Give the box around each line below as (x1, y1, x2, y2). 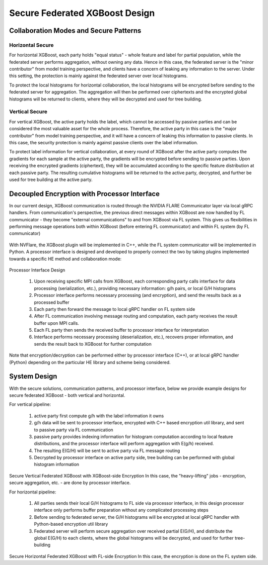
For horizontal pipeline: (9, 489, 57, 495)
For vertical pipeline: (9, 401, 51, 407)
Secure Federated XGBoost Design (9, 7, 155, 18)
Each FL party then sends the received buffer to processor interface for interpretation (34, 327, 209, 333)
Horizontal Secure (9, 41, 54, 48)
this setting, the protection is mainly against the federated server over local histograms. (9, 73, 188, 79)
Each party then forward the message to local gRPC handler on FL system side (34, 306, 196, 312)
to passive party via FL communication (34, 427, 114, 433)
